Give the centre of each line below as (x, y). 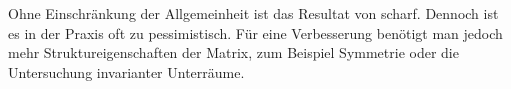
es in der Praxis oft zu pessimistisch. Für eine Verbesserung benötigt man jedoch (255, 32)
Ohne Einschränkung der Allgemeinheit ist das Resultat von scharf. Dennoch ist (253, 13)
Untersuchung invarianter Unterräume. (126, 71)
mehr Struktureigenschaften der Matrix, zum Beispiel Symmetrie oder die (233, 52)
